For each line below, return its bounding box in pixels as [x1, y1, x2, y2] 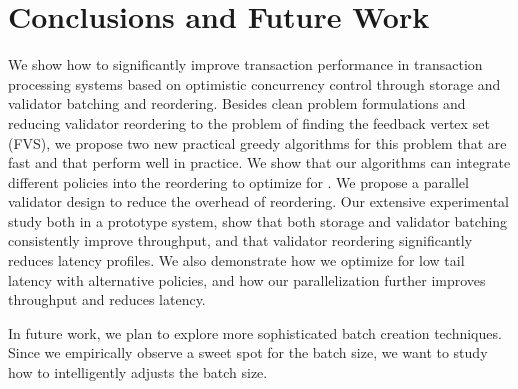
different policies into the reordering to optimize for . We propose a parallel [8, 171, 469, 192]
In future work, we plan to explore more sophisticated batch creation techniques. [8, 322, 502, 343]
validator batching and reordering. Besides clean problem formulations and [8, 93, 466, 114]
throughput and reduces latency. [8, 289, 206, 310]
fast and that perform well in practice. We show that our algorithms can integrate [8, 152, 511, 173]
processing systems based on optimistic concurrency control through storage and [8, 73, 501, 94]
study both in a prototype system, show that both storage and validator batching [8, 210, 508, 231]
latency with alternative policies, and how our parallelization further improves [8, 269, 486, 290]
